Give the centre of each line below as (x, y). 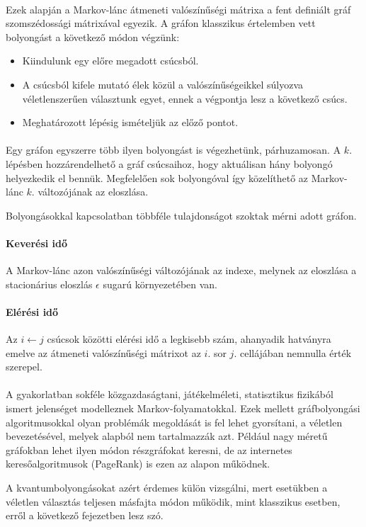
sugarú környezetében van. (160, 284)
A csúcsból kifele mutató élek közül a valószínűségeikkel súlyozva (163, 84)
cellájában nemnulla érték (296, 352)
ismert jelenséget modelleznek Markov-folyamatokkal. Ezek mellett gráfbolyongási (183, 408)
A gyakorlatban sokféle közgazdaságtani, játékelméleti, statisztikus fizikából (170, 394)
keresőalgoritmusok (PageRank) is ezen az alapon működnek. (138, 464)
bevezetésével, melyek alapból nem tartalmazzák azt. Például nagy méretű (167, 436)
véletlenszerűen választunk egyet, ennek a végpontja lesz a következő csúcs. (185, 98)
